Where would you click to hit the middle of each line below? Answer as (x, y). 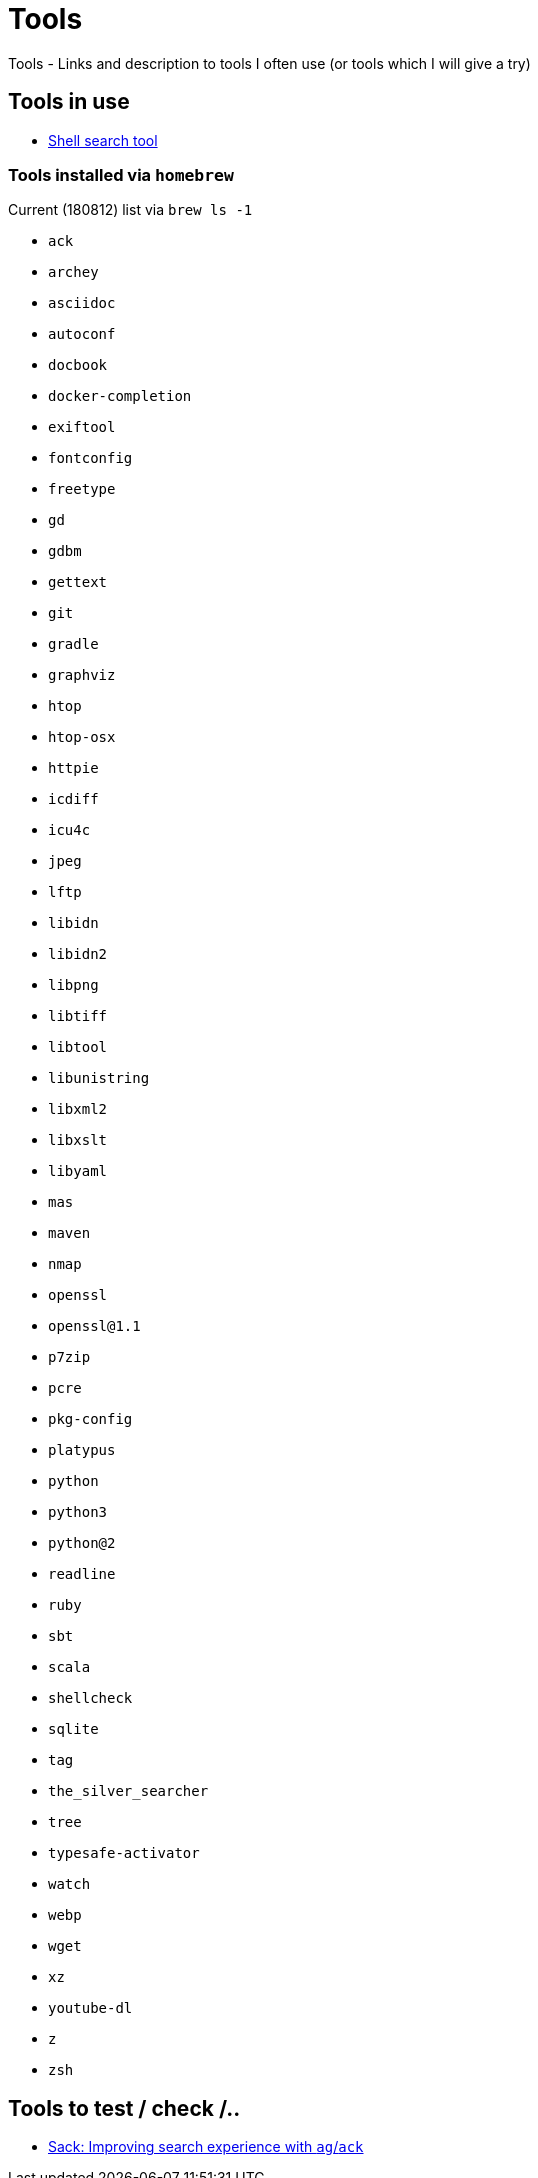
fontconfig (90, 458)
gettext (78, 582)
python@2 (82, 1543)
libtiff (78, 1016)
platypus (82, 1450)
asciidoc (82, 303)
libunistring (99, 1078)
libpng (73, 985)
